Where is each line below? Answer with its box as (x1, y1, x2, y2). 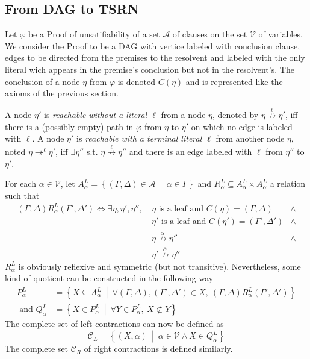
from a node (161, 108, 206, 120)
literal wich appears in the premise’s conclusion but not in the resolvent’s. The (5, 63, 294, 75)
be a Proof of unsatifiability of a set (28, 28, 160, 40)
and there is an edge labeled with (129, 145, 252, 157)
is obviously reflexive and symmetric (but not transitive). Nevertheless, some (18, 260, 301, 272)
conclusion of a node (5, 75, 80, 87)
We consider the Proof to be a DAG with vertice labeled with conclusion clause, (5, 39, 300, 52)
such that (5, 189, 40, 201)
